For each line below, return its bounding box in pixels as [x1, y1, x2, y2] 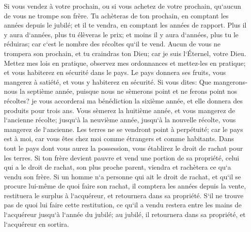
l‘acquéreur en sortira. [4, 218, 69, 229]
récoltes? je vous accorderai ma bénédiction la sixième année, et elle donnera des [4, 95, 243, 105]
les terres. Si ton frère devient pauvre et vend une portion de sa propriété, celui [4, 152, 239, 162]
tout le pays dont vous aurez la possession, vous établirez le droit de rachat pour [4, 143, 243, 153]
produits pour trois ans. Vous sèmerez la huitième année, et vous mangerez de [4, 105, 235, 115]
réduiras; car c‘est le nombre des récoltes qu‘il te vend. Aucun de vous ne [4, 39, 220, 49]
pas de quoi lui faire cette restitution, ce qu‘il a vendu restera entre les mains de [4, 200, 242, 210]
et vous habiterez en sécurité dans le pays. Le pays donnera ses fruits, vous [4, 67, 226, 77]
